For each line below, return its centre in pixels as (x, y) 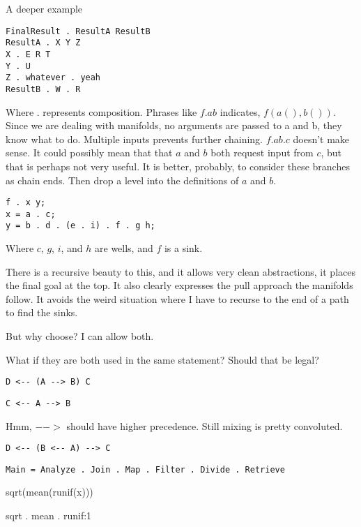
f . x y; (26, 203)
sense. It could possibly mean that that (89, 153)
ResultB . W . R (43, 89)
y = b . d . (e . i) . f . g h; (80, 226)
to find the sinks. (42, 312)
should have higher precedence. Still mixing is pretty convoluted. (205, 425)
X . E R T (28, 54)
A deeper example (44, 8)
